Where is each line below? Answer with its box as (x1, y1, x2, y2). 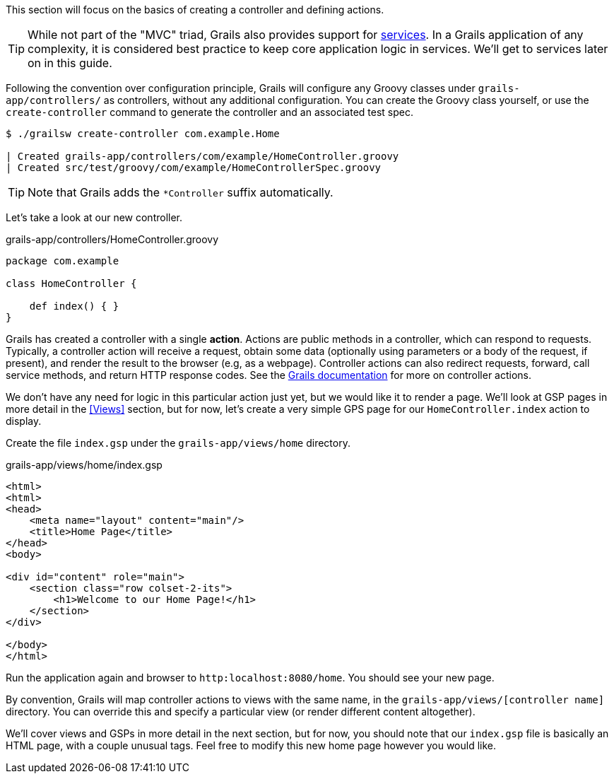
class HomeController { (6, 278, 137, 289)
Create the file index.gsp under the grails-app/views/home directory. (6, 437, 350, 449)
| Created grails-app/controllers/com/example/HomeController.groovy (6, 151, 399, 162)
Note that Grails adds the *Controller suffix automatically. (28, 185, 333, 199)
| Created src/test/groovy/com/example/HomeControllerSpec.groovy (6, 162, 382, 173)
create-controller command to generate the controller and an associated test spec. (6, 106, 413, 118)
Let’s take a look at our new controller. (6, 211, 183, 223)
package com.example (6, 255, 119, 266)
